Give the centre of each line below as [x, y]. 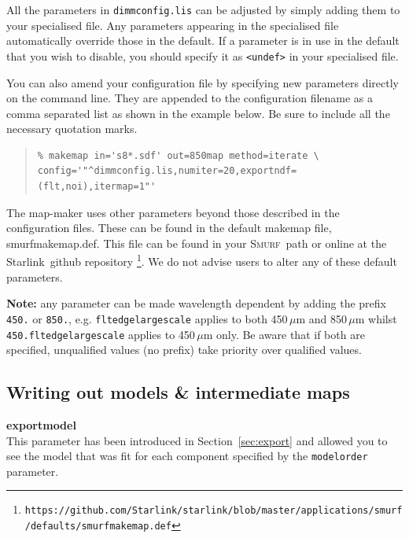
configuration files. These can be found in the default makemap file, [169, 228]
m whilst [376, 318]
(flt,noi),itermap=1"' [97, 187]
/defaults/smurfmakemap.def [98, 527]
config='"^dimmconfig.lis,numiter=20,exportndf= [167, 171]
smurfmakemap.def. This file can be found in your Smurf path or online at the [197, 243]
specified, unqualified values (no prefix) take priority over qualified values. [184, 350]
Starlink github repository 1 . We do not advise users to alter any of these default [202, 260]
